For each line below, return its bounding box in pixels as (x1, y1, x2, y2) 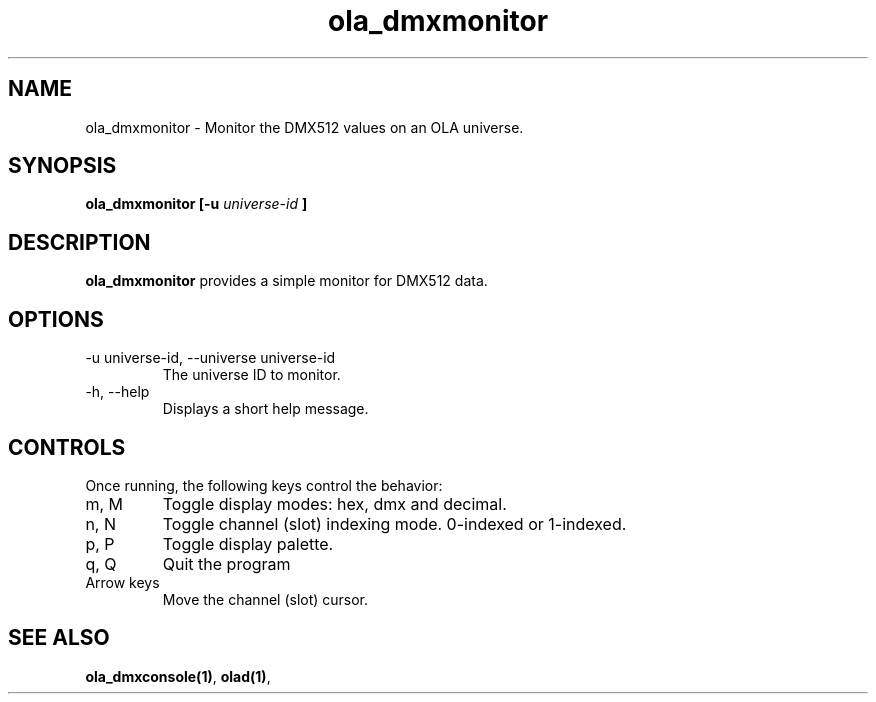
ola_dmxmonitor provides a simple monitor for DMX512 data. (85, 272, 488, 290)
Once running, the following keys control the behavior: (85, 476, 443, 494)
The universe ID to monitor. (162, 366, 341, 384)
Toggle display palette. (162, 533, 334, 554)
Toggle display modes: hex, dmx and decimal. (162, 493, 507, 514)
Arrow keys (85, 573, 160, 591)
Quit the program (162, 553, 291, 574)
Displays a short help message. (162, 400, 369, 418)
